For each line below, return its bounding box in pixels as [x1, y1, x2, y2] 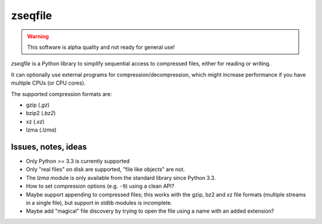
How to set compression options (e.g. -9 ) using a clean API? [26, 182, 175, 190]
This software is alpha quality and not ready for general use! [27, 43, 175, 51]
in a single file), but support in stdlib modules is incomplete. [26, 199, 172, 206]
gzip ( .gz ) [26, 101, 50, 108]
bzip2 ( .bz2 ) [26, 110, 56, 117]
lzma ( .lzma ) [26, 126, 57, 133]
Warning [27, 33, 49, 40]
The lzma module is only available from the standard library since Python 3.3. [26, 174, 216, 181]
